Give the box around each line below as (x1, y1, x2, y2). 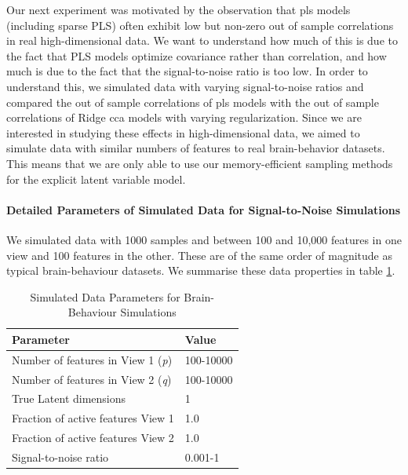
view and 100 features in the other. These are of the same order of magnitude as (6, 247, 393, 263)
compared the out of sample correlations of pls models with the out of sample (6, 93, 379, 110)
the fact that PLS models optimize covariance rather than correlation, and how (6, 47, 387, 64)
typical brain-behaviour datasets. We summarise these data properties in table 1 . (6, 262, 395, 279)
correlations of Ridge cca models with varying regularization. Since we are (6, 109, 362, 126)
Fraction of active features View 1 (12, 410, 174, 426)
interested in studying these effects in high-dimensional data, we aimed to (6, 124, 360, 141)
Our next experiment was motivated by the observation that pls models (6, 2, 351, 17)
